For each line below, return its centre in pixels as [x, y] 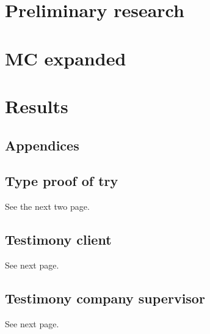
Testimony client [58, 239]
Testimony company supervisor [105, 298]
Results [37, 106]
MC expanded [66, 58]
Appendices [42, 145]
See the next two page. [47, 206]
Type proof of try [62, 181]
